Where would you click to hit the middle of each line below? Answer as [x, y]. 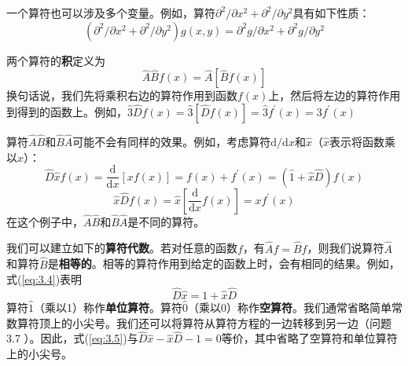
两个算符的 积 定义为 [56, 60]
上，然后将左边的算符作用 [334, 95]
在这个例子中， [45, 221]
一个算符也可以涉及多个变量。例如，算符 [111, 13]
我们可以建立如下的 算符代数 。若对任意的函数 [122, 248]
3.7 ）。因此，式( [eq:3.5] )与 [72, 338]
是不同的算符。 [166, 221]
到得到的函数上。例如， [67, 111]
